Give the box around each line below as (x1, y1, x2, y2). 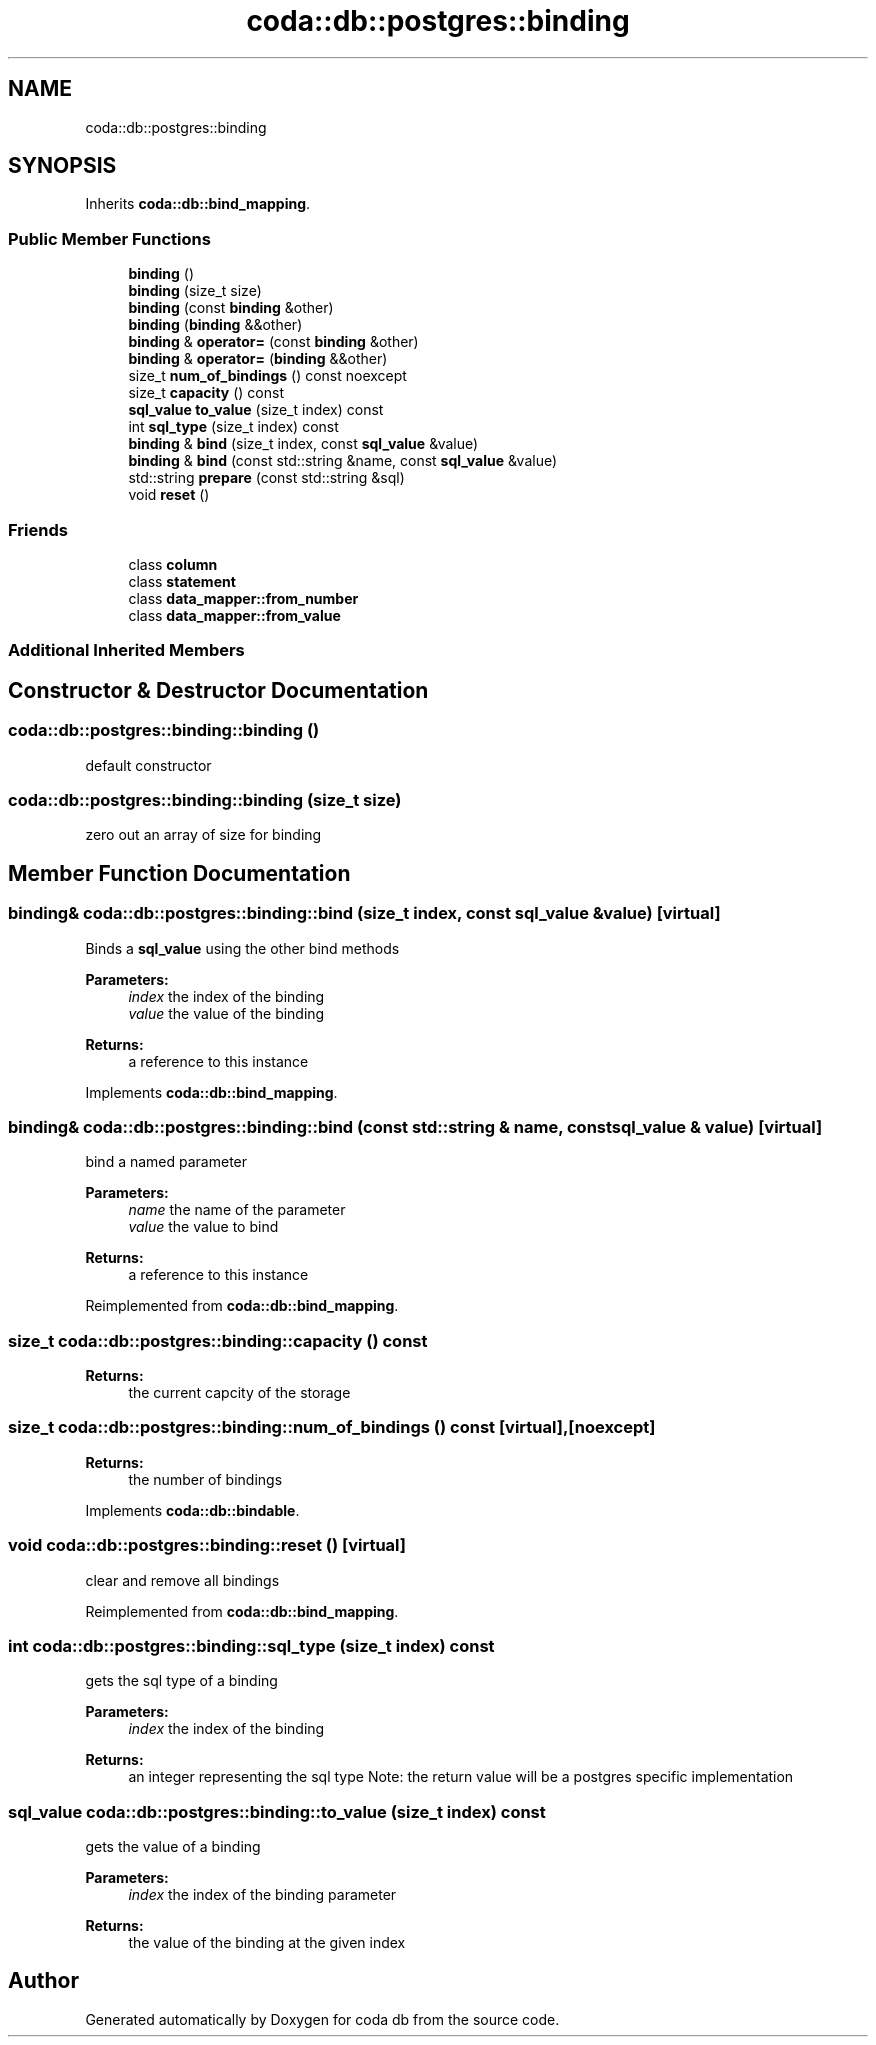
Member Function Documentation (8, 860, 351, 886)
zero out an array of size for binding (85, 826, 322, 844)
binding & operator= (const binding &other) (128, 333, 419, 351)
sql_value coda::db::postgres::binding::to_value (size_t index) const (8, 1801, 546, 1822)
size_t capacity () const (128, 384, 284, 402)
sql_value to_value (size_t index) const (128, 401, 384, 419)
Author (8, 1968, 79, 1994)
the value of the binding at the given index (128, 1934, 406, 1951)
